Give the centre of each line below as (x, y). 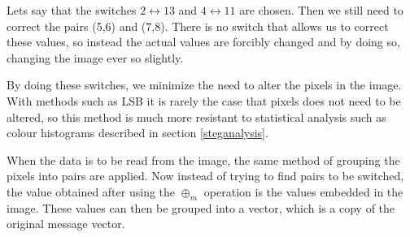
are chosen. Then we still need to (321, 10)
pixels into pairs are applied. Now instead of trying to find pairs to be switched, (205, 176)
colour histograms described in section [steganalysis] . (137, 133)
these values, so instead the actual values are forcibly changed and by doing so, (203, 42)
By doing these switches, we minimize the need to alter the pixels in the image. (204, 85)
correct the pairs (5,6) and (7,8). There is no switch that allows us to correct (198, 26)
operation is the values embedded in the (303, 191)
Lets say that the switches (72, 10)
